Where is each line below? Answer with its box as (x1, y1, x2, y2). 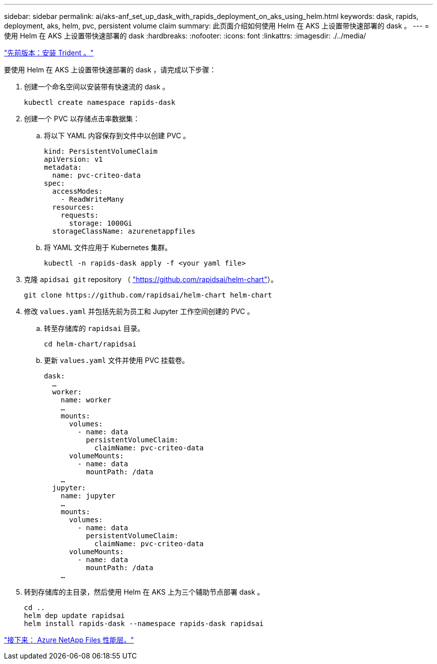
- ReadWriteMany (60, 195, 124, 203)
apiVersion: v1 (44, 155, 103, 163)
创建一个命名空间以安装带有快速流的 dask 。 (24, 82, 170, 91)
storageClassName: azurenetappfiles (52, 227, 196, 235)
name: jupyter (60, 492, 116, 500)
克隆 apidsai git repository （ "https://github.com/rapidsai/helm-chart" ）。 (24, 275, 278, 284)
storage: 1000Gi (69, 219, 133, 227)
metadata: (44, 163, 82, 171)
